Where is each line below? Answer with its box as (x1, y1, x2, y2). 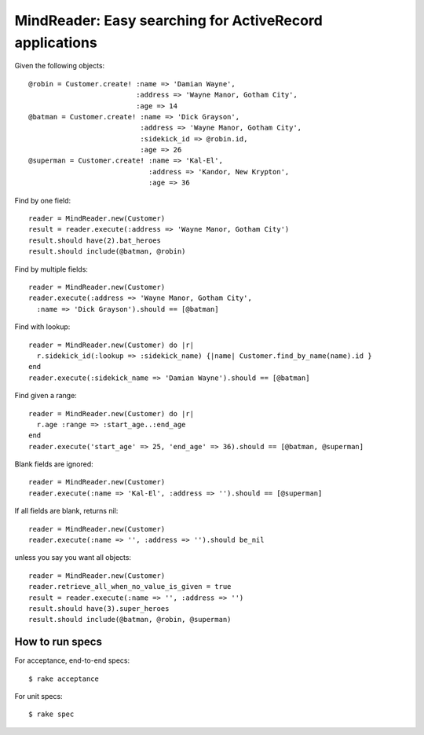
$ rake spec (28, 710, 75, 719)
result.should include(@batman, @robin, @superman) (28, 615, 232, 624)
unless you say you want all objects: (14, 553, 132, 562)
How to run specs (14, 635, 102, 649)
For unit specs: (14, 692, 63, 701)
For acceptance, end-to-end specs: (14, 656, 130, 665)
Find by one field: (14, 196, 71, 205)
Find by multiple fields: (14, 264, 88, 274)
